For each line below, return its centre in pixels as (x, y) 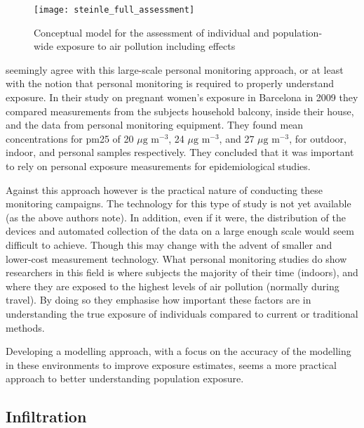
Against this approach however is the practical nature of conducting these (164, 189)
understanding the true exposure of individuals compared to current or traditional (182, 313)
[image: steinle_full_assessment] (114, 10)
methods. (25, 327)
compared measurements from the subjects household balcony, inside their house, (180, 111)
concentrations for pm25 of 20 (70, 138)
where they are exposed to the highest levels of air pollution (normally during (173, 286)
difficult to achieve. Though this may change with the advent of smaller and (169, 244)
